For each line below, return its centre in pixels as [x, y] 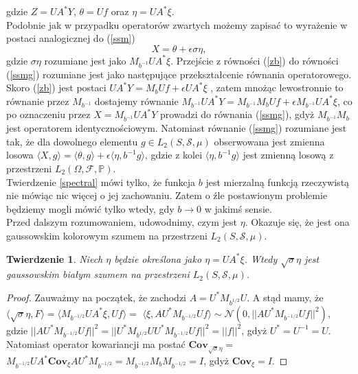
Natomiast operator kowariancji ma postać [96, 344]
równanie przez [38, 101]
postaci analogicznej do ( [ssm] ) [71, 38]
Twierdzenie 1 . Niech [55, 258]
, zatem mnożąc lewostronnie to [277, 87]
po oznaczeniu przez [48, 114]
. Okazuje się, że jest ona [297, 222]
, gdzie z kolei [174, 155]
